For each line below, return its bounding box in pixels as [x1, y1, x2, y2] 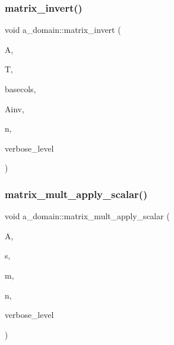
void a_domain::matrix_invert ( [5, 24, 121, 36]
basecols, [5, 83, 36, 95]
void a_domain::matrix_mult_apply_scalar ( [5, 210, 170, 222]
